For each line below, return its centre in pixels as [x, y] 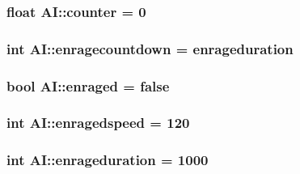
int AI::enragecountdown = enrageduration [150, 48]
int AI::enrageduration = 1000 [108, 160]
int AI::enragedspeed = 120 [98, 123]
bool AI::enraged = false [88, 85]
